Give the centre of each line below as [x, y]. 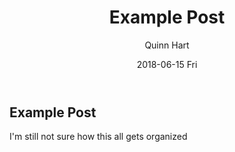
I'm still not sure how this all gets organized [98, 137]
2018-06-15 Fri [167, 64]
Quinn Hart [167, 45]
